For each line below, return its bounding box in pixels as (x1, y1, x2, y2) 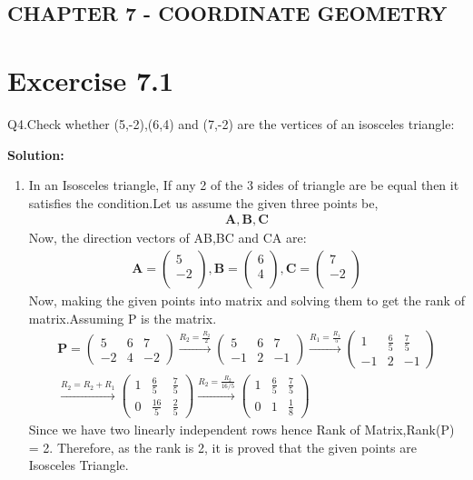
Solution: (7, 145, 64, 164)
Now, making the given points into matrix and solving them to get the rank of (28, 290, 465, 309)
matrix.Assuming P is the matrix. (28, 308, 217, 327)
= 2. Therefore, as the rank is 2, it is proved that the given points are (28, 437, 417, 456)
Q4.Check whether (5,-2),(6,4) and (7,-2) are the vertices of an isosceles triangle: (7, 114, 455, 133)
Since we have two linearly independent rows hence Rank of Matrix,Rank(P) (28, 419, 455, 438)
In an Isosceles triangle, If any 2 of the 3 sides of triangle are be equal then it (28, 175, 459, 195)
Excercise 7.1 (7, 61, 174, 98)
